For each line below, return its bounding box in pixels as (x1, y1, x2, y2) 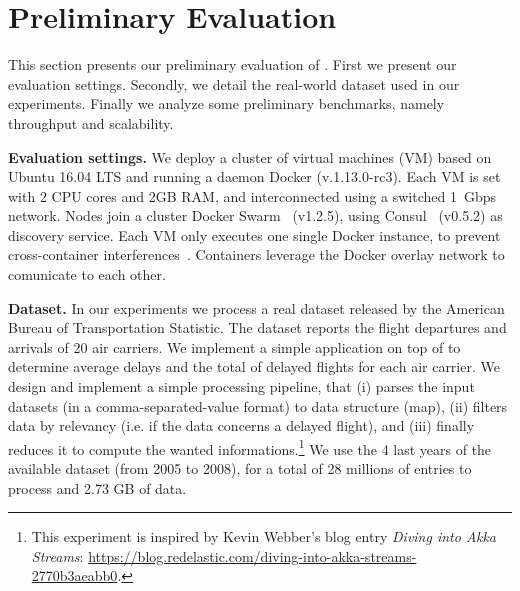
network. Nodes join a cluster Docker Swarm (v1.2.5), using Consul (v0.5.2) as (8, 205, 503, 226)
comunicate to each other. (8, 264, 166, 285)
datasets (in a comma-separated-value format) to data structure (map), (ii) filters (8, 395, 508, 416)
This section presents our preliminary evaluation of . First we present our (8, 54, 457, 75)
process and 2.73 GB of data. (8, 477, 187, 498)
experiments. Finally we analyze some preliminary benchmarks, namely (8, 93, 445, 114)
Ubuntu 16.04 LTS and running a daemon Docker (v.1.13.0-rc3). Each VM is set (8, 166, 501, 187)
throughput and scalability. (8, 112, 174, 133)
